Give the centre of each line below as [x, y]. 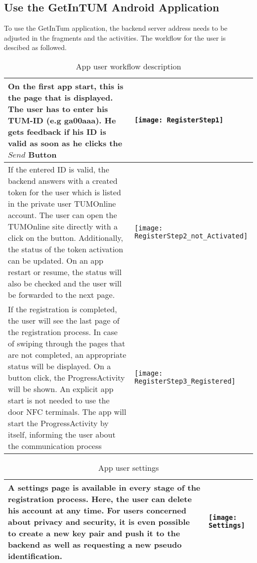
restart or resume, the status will [65, 272]
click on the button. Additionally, [65, 237]
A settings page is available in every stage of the [104, 487]
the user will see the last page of [64, 320]
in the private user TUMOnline [62, 203]
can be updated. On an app [56, 260]
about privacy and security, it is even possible [99, 521]
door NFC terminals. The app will [67, 411]
